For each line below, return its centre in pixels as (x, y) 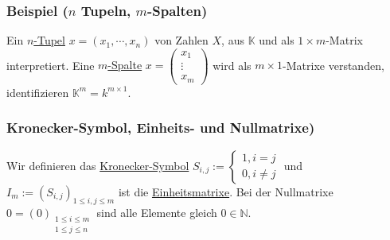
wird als (232, 65)
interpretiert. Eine (51, 65)
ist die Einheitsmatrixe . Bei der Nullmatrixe (226, 191)
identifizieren (38, 92)
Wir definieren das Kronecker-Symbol (98, 165)
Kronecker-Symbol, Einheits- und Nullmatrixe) (161, 128)
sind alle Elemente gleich (157, 213)
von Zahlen (181, 40)
